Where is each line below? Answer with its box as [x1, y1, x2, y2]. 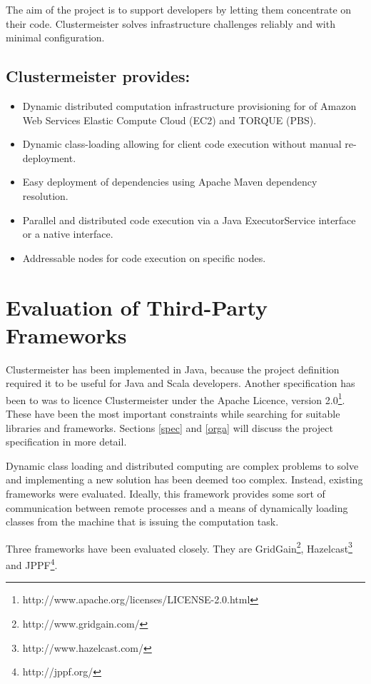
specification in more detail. [6, 434, 127, 449]
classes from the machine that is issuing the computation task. [6, 514, 279, 529]
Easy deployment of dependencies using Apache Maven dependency [22, 174, 317, 189]
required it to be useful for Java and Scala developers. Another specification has [6, 376, 355, 391]
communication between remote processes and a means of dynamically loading [6, 500, 348, 515]
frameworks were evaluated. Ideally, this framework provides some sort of [6, 486, 325, 501]
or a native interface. [22, 226, 113, 241]
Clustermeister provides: [6, 65, 190, 87]
